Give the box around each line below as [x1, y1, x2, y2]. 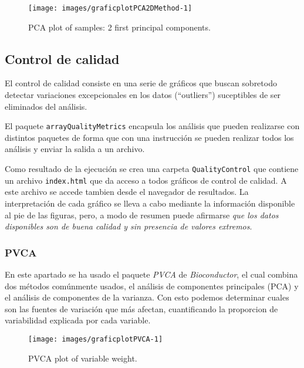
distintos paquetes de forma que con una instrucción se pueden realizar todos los [5, 131, 294, 143]
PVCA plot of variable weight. [28, 352, 137, 364]
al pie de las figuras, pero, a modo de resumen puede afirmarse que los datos [5, 208, 279, 221]
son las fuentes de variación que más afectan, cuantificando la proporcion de [5, 302, 278, 315]
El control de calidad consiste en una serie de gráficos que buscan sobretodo [5, 77, 277, 89]
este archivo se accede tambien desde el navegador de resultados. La [5, 185, 249, 198]
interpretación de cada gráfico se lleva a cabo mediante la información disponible [5, 197, 295, 209]
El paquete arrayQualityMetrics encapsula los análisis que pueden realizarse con [5, 120, 300, 132]
